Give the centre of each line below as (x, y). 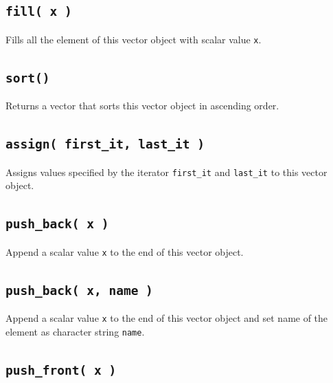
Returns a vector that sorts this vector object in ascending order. (142, 106)
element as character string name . (75, 331)
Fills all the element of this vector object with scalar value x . (134, 39)
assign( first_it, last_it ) (105, 144)
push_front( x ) (61, 370)
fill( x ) (39, 12)
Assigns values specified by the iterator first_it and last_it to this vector (166, 172)
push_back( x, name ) (79, 290)
